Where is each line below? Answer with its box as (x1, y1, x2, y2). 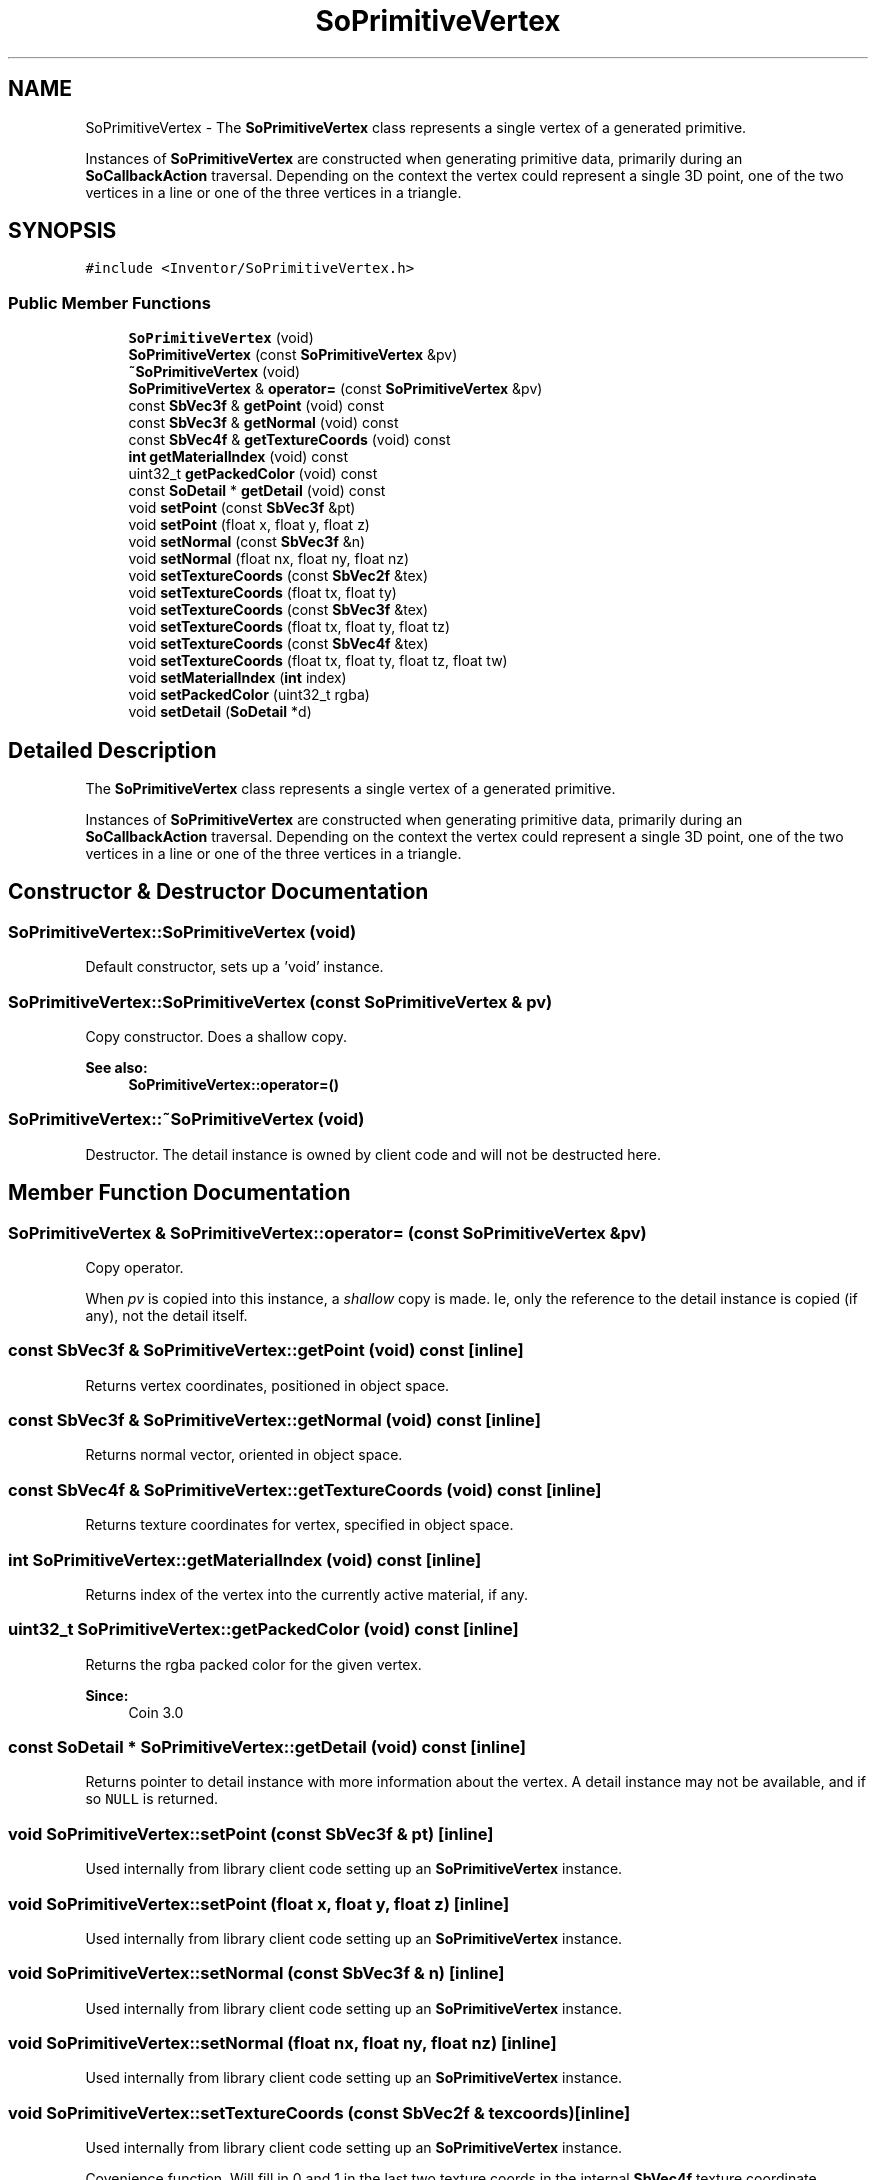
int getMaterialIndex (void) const (128, 448, 349, 466)
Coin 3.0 (128, 1703, 184, 1721)
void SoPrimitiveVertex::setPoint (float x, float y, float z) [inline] (8, 1893, 510, 1914)
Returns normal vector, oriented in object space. (85, 1446, 403, 1464)
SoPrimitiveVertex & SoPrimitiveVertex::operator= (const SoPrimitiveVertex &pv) (8, 1222, 647, 1243)
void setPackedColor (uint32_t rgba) (128, 686, 370, 704)
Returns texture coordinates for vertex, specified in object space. (85, 1516, 514, 1534)
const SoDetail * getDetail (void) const (128, 482, 386, 500)
